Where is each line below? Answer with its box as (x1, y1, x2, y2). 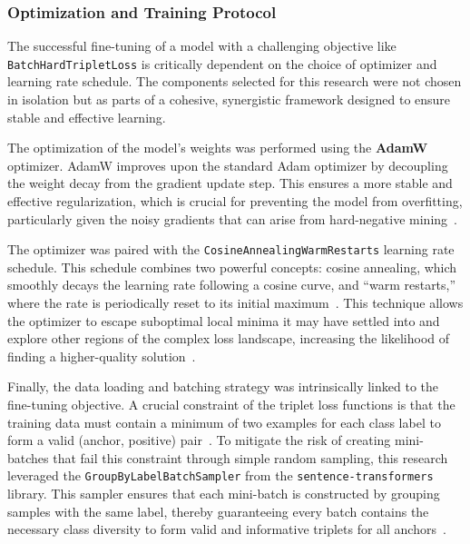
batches (7, 448, 49, 467)
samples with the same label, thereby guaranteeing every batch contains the (7, 501, 429, 520)
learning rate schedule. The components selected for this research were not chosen (7, 72, 462, 91)
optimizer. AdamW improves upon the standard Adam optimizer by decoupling (7, 155, 448, 174)
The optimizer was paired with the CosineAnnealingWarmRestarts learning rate (7, 240, 455, 259)
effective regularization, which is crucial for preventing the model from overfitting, (7, 192, 463, 211)
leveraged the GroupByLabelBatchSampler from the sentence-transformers (7, 466, 434, 485)
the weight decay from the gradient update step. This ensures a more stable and (7, 173, 453, 193)
